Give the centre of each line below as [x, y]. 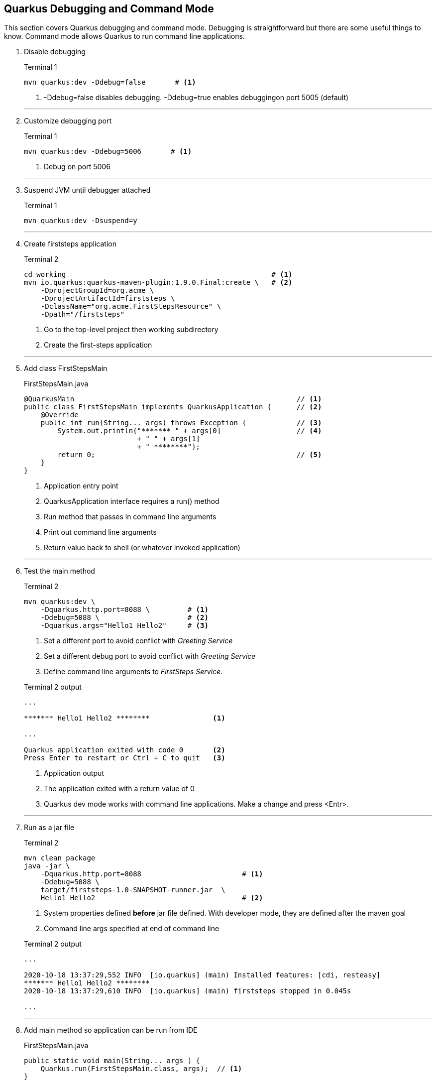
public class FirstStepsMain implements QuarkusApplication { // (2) [173, 407]
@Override [59, 415]
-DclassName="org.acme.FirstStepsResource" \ [131, 306]
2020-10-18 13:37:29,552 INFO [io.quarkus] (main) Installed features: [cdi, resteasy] [202, 975]
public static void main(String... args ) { [112, 1061]
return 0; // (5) [190, 455]
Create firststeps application [70, 244]
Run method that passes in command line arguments [130, 517]
